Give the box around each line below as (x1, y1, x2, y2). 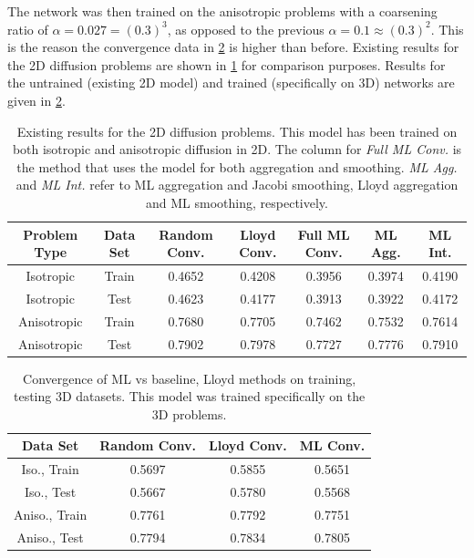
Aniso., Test (16, 527, 84, 546)
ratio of (7, 19, 48, 38)
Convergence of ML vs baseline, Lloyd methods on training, (23, 368, 356, 387)
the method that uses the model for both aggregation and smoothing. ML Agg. (16, 157, 458, 176)
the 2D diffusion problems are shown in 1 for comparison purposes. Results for (7, 55, 446, 74)
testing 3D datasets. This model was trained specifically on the (13, 387, 366, 406)
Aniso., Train (14, 504, 88, 523)
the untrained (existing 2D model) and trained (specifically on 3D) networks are (7, 73, 455, 92)
